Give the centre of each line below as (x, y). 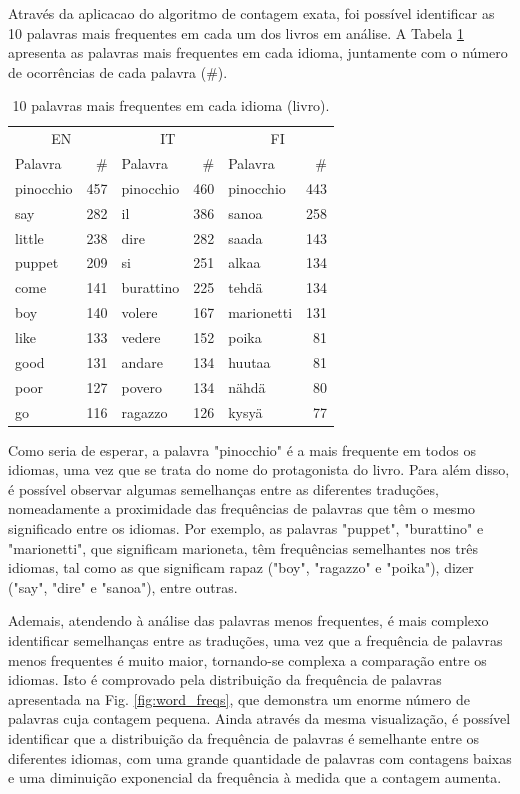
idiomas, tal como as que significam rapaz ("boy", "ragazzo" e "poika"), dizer (241, 567)
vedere (141, 336)
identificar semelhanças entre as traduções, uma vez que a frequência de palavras (255, 639)
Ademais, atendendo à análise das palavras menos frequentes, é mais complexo (248, 620)
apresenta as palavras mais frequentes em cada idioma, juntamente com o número (258, 52)
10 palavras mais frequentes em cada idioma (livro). (171, 105)
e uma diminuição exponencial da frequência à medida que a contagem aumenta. (255, 777)
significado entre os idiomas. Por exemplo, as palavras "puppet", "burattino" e (246, 527)
